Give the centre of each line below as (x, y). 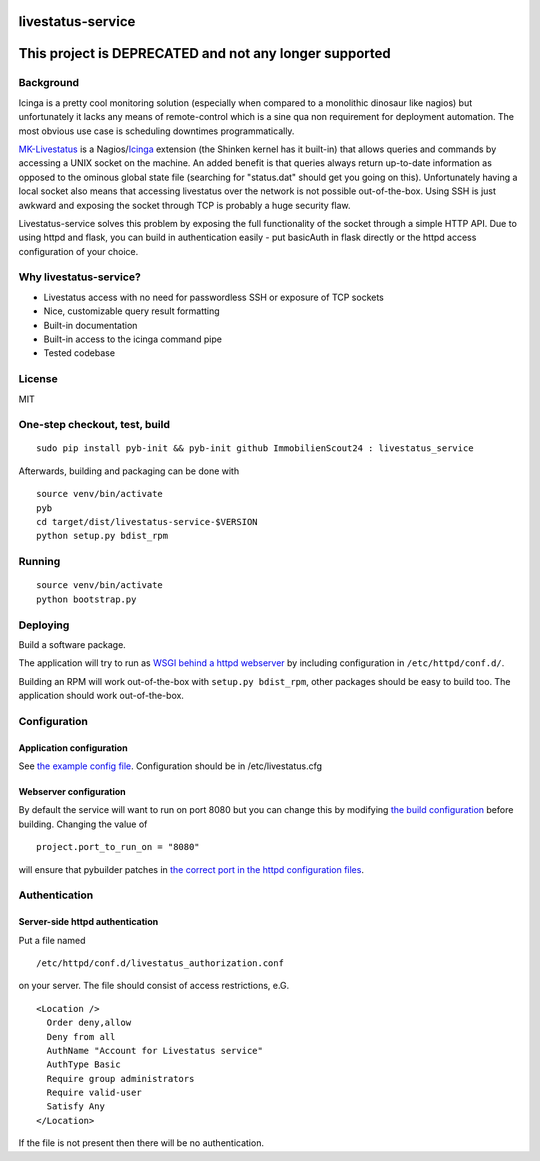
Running (39, 562)
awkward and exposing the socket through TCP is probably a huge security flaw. (184, 205)
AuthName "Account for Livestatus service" (155, 1050)
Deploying (44, 625)
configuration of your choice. (78, 251)
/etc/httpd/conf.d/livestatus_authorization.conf (160, 963)
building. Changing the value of (83, 824)
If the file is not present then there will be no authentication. (141, 1143)
